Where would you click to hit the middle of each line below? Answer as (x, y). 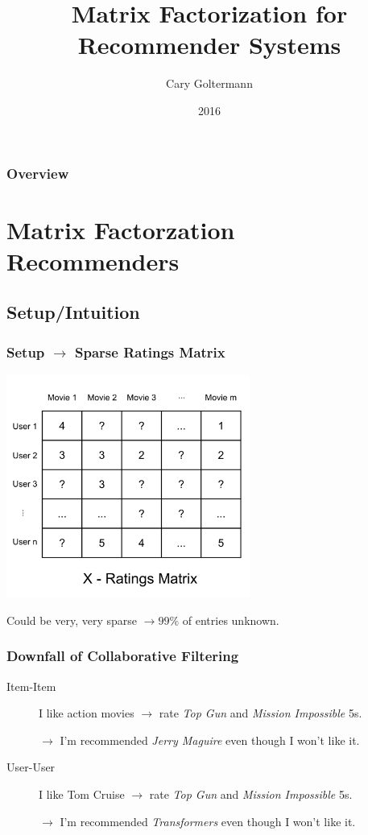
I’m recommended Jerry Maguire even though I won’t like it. (210, 740)
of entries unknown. (231, 620)
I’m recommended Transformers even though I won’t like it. (208, 821)
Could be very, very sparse (72, 620)
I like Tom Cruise (82, 794)
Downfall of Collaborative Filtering (123, 656)
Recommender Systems (209, 45)
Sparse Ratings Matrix (150, 351)
